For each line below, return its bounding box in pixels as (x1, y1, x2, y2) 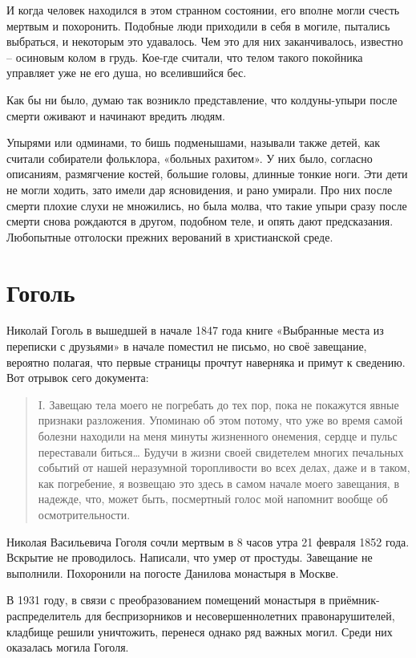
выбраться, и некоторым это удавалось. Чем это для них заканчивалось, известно (6, 33, 403, 50)
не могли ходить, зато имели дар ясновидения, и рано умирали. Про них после (6, 181, 393, 197)
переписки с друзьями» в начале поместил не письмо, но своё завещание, (6, 338, 367, 355)
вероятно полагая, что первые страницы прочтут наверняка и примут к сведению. (6, 353, 406, 370)
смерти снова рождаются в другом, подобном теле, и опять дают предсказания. (6, 213, 394, 229)
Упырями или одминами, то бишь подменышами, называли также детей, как (6, 134, 381, 151)
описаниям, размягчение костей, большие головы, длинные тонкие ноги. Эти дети (6, 165, 408, 182)
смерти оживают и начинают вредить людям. (6, 107, 225, 124)
